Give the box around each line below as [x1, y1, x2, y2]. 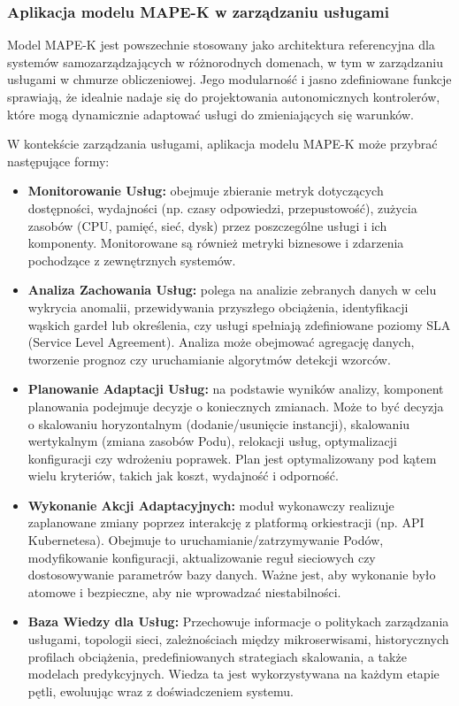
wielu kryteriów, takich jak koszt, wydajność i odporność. [27, 466, 339, 485]
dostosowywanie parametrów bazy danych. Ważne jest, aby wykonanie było [27, 565, 436, 584]
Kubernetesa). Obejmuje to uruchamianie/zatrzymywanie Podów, [27, 531, 384, 549]
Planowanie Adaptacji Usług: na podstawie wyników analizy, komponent [27, 380, 444, 398]
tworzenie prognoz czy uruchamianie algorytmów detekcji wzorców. [27, 349, 391, 368]
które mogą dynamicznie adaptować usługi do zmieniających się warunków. [7, 104, 414, 123]
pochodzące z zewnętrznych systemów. [27, 250, 236, 269]
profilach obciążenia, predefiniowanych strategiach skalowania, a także [27, 647, 407, 665]
